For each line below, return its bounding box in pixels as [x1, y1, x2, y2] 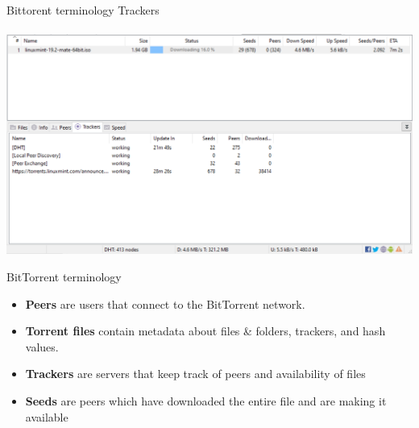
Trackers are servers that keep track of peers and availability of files [25, 365, 366, 382]
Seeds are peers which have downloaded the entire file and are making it [25, 392, 387, 409]
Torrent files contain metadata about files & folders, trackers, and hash [25, 322, 386, 339]
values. [25, 338, 59, 355]
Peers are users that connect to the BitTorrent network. [25, 295, 305, 312]
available [25, 408, 68, 425]
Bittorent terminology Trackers [6, 2, 160, 18]
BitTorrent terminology [6, 268, 122, 285]
